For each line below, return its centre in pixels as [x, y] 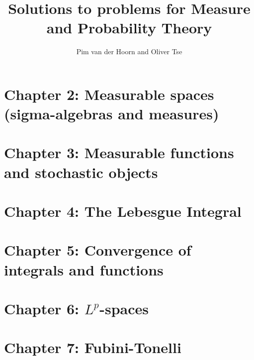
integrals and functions [84, 269]
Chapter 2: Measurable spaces [109, 94]
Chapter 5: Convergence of [98, 250]
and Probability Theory [129, 28]
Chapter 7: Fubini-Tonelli [93, 347]
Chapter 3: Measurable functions [119, 152]
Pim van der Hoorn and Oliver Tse [129, 51]
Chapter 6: [42, 308]
